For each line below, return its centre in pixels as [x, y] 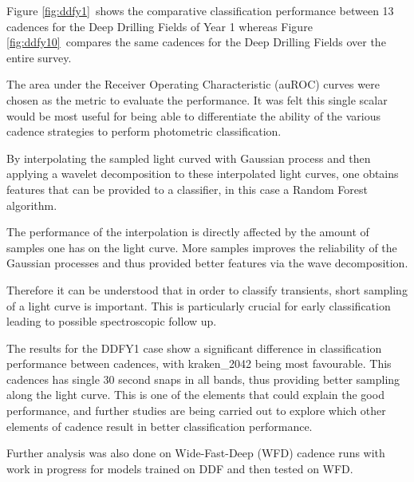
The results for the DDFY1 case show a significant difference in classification [194, 348]
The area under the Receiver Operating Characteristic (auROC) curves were [193, 84]
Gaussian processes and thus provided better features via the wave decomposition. [207, 263]
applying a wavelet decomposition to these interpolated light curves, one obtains [203, 174]
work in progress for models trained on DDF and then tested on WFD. [180, 468]
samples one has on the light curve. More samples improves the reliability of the [202, 247]
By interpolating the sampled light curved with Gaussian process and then [189, 158]
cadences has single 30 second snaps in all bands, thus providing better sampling [203, 379]
